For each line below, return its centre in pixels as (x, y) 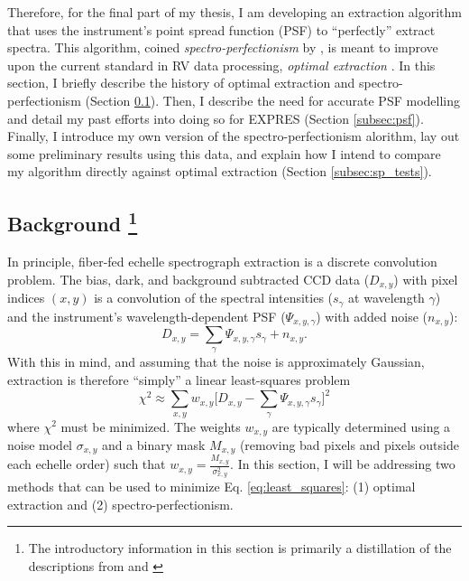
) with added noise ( (372, 316)
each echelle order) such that (87, 464)
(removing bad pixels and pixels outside (349, 445)
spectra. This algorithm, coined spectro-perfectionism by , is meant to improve (223, 47)
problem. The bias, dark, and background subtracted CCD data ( (189, 279)
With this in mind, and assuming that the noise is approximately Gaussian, (216, 362)
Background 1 (73, 222)
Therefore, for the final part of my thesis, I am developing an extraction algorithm (235, 12)
